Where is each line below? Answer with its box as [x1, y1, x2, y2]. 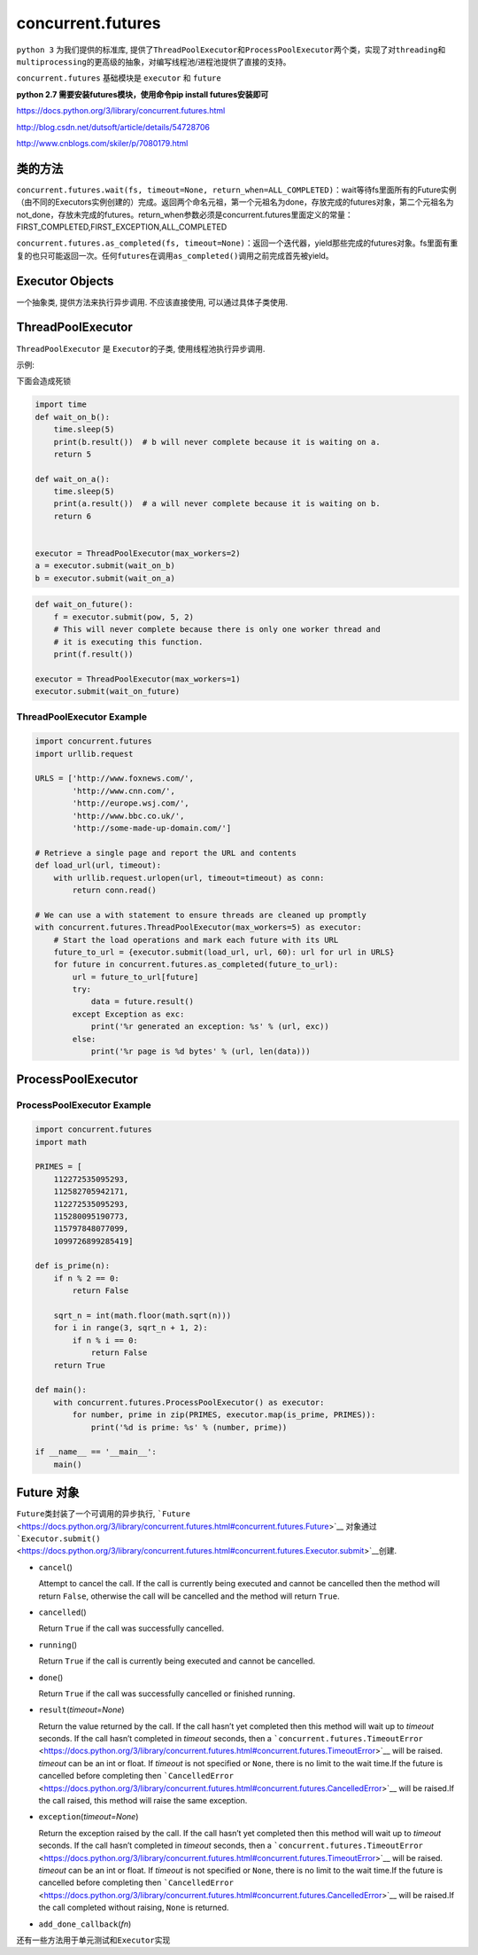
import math [35, 1137, 88, 1147]
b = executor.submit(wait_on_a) [35, 572, 176, 583]
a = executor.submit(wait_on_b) [35, 561, 176, 571]
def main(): [35, 1385, 88, 1395]
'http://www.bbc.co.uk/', [72, 811, 185, 821]
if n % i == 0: [72, 1335, 139, 1345]
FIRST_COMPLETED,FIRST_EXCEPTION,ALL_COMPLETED [16, 222, 227, 232]
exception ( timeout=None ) [38, 1811, 139, 1822]
